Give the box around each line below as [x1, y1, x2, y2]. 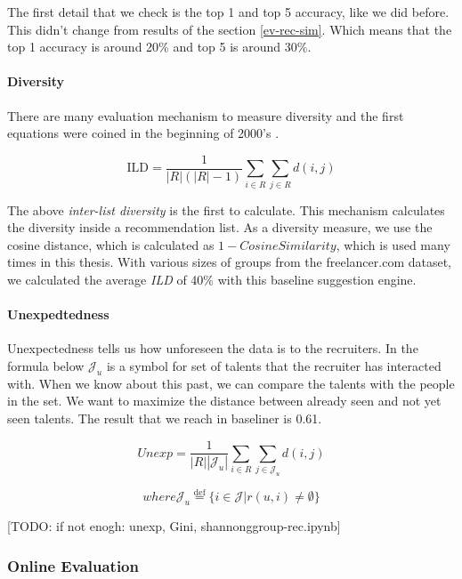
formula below [7, 356, 85, 374]
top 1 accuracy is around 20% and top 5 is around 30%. [7, 37, 312, 56]
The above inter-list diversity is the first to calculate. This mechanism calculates [7, 200, 445, 219]
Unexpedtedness [7, 305, 109, 324]
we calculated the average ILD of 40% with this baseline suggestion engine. [7, 269, 417, 288]
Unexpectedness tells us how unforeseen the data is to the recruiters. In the [7, 339, 418, 358]
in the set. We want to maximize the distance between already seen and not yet [7, 391, 442, 410]
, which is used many [336, 235, 450, 253]
